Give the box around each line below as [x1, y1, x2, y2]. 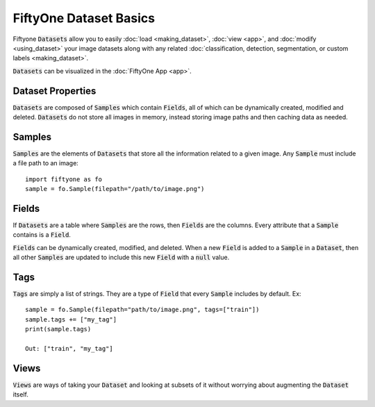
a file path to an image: [12, 159, 79, 167]
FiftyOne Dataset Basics [12, 10, 156, 26]
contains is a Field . [12, 231, 71, 239]
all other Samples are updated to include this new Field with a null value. [12, 254, 230, 262]
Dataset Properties [12, 85, 97, 97]
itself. [12, 390, 29, 399]
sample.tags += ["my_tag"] [25, 315, 117, 323]
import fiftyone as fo [25, 175, 103, 183]
